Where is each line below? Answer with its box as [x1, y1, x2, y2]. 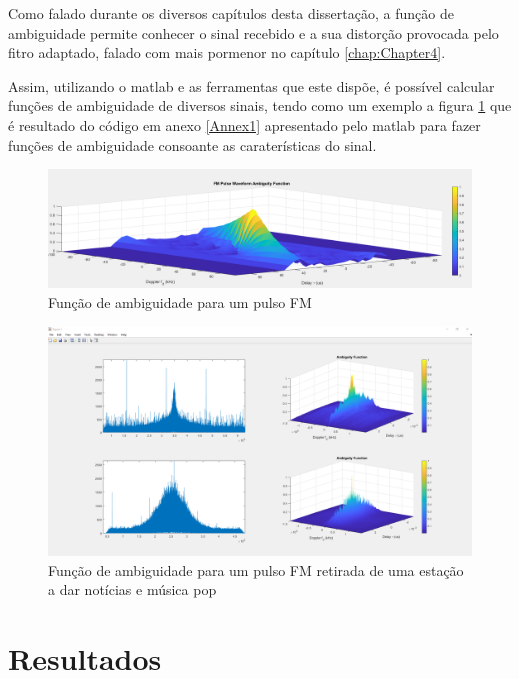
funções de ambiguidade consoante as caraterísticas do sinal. [8, 134, 377, 155]
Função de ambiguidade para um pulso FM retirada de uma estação [48, 559, 464, 580]
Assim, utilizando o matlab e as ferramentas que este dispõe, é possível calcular [8, 75, 495, 96]
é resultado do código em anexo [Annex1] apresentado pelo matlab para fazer [8, 114, 481, 135]
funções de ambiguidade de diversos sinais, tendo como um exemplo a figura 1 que [8, 95, 512, 116]
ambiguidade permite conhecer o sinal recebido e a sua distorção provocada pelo [8, 22, 499, 43]
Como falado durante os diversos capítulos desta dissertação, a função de [8, 3, 454, 23]
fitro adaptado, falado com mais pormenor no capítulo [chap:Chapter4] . [8, 42, 446, 63]
